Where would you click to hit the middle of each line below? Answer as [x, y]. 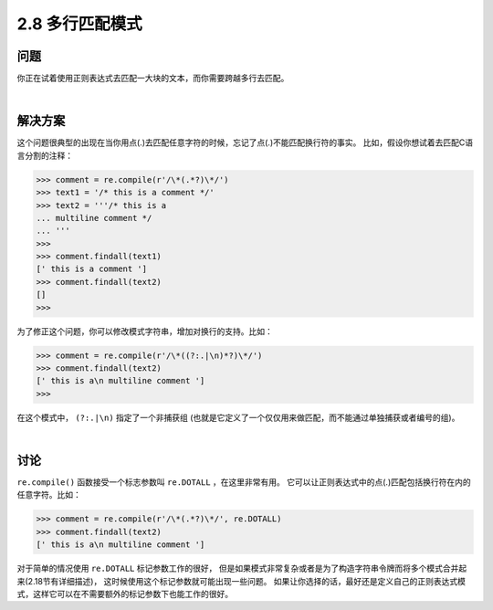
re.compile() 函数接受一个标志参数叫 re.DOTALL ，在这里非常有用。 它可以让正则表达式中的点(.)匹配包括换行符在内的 [244, 482]
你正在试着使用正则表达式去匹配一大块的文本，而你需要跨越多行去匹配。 [153, 79]
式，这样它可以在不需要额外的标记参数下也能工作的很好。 [125, 594]
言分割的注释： [45, 155]
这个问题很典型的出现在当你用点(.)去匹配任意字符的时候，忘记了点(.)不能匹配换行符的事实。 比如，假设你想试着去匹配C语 [245, 142]
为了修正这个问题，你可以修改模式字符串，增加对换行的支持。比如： [145, 331]
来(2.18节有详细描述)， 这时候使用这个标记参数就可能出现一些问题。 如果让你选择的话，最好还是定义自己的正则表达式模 [241, 581]
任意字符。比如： [49, 495]
